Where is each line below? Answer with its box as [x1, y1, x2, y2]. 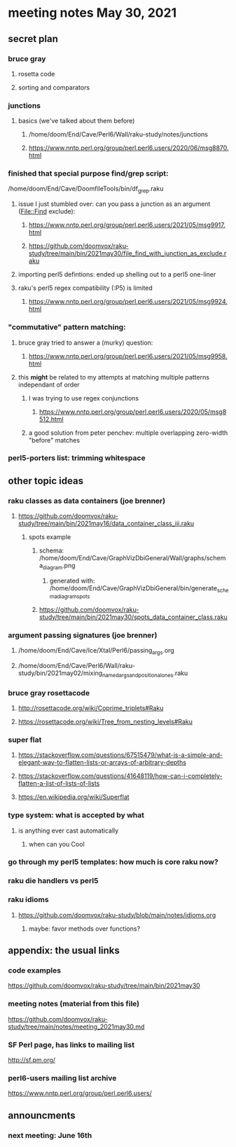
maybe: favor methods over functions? [28, 924, 141, 933]
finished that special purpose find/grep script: [8, 169, 169, 179]
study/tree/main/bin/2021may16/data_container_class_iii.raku [18, 520, 195, 528]
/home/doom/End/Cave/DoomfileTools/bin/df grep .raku [8, 184, 164, 195]
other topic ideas [8, 475, 83, 487]
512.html [39, 415, 64, 423]
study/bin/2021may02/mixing [18, 669, 103, 677]
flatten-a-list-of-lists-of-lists [18, 779, 100, 788]
